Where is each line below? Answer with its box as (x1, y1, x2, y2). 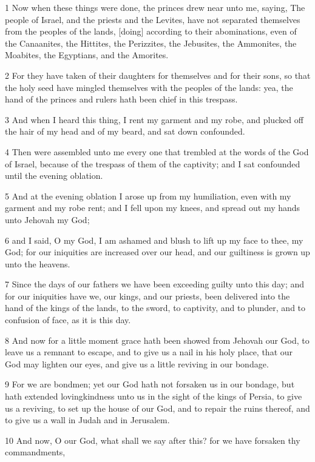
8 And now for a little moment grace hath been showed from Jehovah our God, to (5, 333, 310, 346)
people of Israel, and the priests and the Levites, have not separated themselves (5, 13, 300, 25)
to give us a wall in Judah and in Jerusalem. (5, 413, 170, 426)
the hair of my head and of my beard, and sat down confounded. (5, 125, 245, 138)
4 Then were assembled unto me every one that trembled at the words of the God (5, 145, 309, 158)
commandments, (5, 446, 66, 458)
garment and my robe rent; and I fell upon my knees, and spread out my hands (5, 201, 300, 214)
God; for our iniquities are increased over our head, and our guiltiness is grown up (5, 246, 310, 258)
